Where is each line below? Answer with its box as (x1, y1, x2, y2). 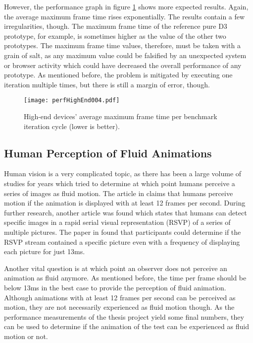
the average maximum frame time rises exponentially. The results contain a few (4, 11, 245, 21)
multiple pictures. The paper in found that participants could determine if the (4, 226, 241, 237)
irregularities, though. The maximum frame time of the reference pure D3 (4, 21, 227, 31)
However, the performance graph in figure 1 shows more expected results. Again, (4, 1, 249, 11)
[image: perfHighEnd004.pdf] (24, 97, 120, 104)
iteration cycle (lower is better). (24, 121, 120, 131)
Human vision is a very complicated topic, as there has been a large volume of (4, 168, 242, 179)
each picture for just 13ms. (4, 246, 85, 257)
